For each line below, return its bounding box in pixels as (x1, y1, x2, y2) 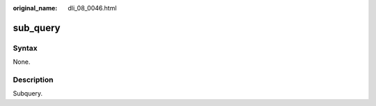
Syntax (13, 43, 38, 53)
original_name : (13, 4, 58, 12)
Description (13, 75, 54, 85)
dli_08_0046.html (68, 4, 117, 12)
